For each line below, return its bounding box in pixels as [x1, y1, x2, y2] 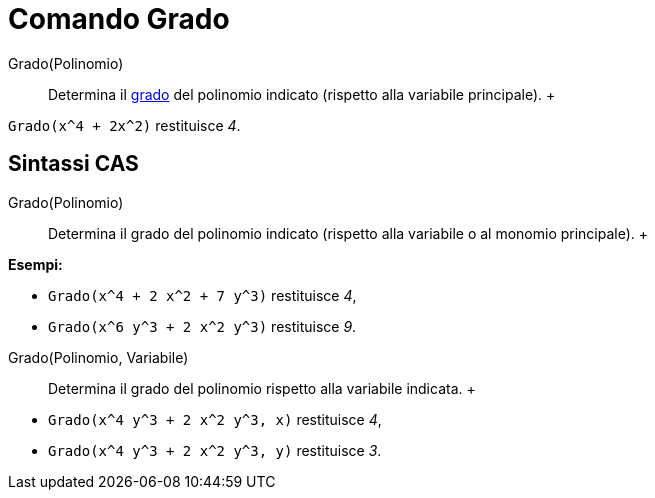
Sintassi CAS [8, 151, 139, 177]
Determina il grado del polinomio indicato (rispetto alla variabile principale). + [48, 85, 556, 103]
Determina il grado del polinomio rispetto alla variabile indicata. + [48, 379, 476, 397]
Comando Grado [8, 2, 230, 36]
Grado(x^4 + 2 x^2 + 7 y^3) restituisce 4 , [48, 286, 357, 304]
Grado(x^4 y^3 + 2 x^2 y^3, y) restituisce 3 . [48, 441, 382, 459]
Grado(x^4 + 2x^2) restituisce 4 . [8, 116, 241, 134]
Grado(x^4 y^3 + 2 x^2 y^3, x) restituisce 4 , [48, 410, 382, 428]
